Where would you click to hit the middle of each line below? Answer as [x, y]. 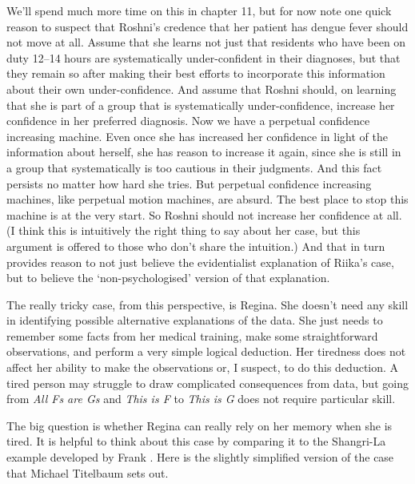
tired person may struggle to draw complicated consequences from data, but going [207, 383]
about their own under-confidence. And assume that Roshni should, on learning [202, 89]
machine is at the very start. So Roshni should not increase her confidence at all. [204, 214]
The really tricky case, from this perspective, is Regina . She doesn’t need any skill [207, 304]
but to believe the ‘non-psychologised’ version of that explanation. [168, 278]
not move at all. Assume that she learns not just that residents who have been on [206, 42]
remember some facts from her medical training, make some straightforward [192, 335]
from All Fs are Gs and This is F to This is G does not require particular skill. [201, 399]
